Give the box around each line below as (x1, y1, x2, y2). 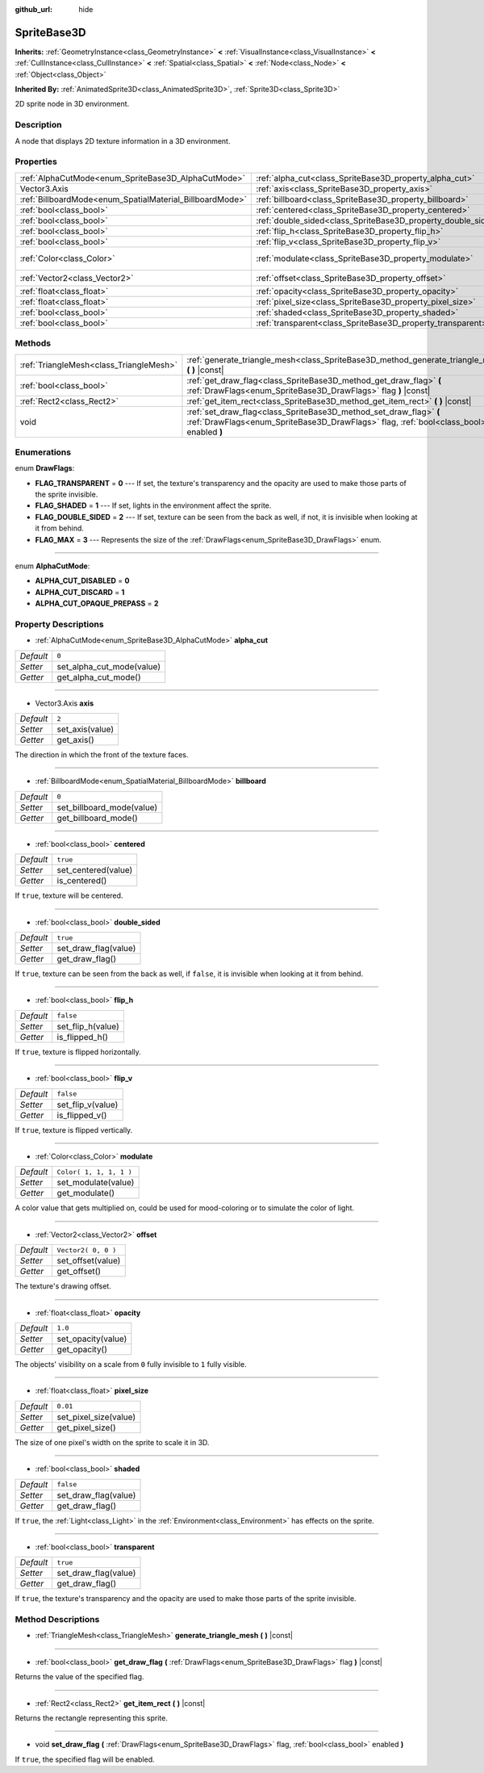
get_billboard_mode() (56, 812, 139, 824)
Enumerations (15, 446, 72, 458)
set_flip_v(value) (56, 1099, 119, 1110)
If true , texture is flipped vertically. (15, 1125, 133, 1134)
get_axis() (56, 735, 94, 746)
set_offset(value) (56, 1255, 121, 1267)
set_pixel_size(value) (56, 1411, 136, 1423)
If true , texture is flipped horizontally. (15, 1046, 141, 1057)
